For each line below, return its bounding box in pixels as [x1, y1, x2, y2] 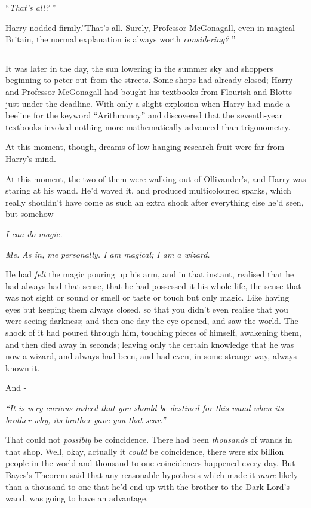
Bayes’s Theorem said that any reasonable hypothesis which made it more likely [5, 469, 298, 481]
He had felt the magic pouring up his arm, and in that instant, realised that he [5, 268, 294, 280]
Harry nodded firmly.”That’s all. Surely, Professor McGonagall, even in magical [5, 21, 295, 33]
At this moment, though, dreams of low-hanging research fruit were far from [5, 140, 285, 153]
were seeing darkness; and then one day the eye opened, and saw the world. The [5, 314, 298, 327]
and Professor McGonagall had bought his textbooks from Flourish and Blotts [5, 85, 292, 97]
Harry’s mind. [5, 152, 56, 164]
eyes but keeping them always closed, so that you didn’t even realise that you [5, 302, 288, 315]
